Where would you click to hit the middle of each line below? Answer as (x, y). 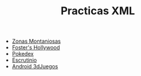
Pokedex (23, 54)
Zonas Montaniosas (36, 41)
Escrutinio (24, 60)
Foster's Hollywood (36, 47)
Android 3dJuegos (35, 66)
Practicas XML (98, 11)
